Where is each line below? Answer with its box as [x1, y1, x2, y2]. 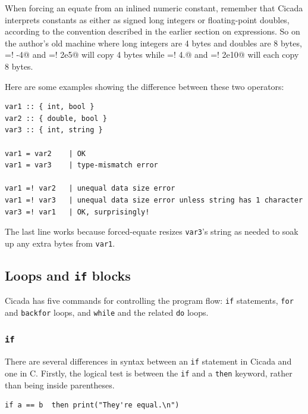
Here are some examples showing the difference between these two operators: [5, 80, 284, 92]
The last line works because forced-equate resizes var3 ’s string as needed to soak [5, 225, 298, 238]
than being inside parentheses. [5, 378, 115, 391]
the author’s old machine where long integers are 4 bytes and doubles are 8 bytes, [5, 36, 302, 49]
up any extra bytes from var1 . [5, 236, 115, 249]
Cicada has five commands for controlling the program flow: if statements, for [5, 294, 294, 307]
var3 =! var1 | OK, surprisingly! [5, 207, 150, 216]
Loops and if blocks [5, 266, 131, 284]
